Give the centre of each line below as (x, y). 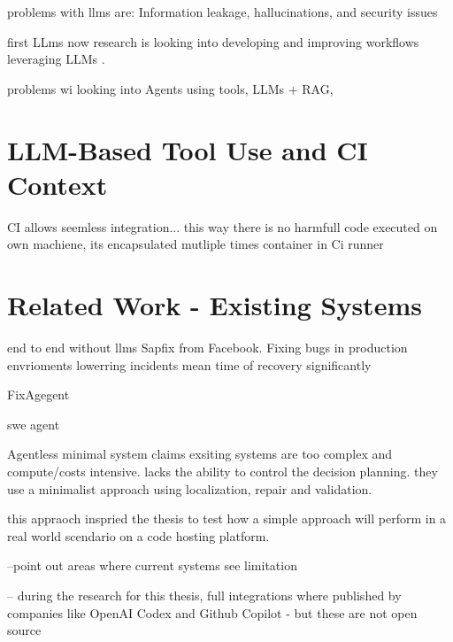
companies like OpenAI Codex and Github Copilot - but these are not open (212, 612)
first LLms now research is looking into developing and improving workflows (213, 41)
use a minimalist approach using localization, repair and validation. (190, 488)
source (24, 630)
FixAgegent (38, 394)
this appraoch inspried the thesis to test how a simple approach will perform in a (227, 518)
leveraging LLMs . (56, 59)
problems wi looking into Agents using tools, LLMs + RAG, (170, 88)
